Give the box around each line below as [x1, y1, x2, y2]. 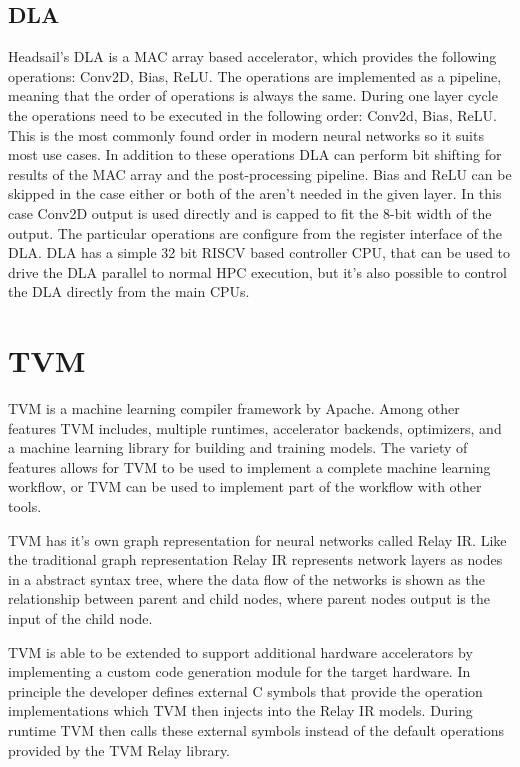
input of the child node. [8, 607, 153, 628]
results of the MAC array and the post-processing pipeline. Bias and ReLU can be [8, 163, 512, 184]
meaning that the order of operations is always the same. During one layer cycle [8, 85, 498, 106]
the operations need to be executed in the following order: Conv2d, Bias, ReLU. [8, 104, 497, 125]
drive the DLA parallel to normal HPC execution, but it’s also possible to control [8, 261, 507, 282]
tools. [8, 496, 42, 517]
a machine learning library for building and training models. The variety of [8, 437, 468, 458]
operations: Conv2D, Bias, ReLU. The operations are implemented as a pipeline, [8, 65, 502, 86]
